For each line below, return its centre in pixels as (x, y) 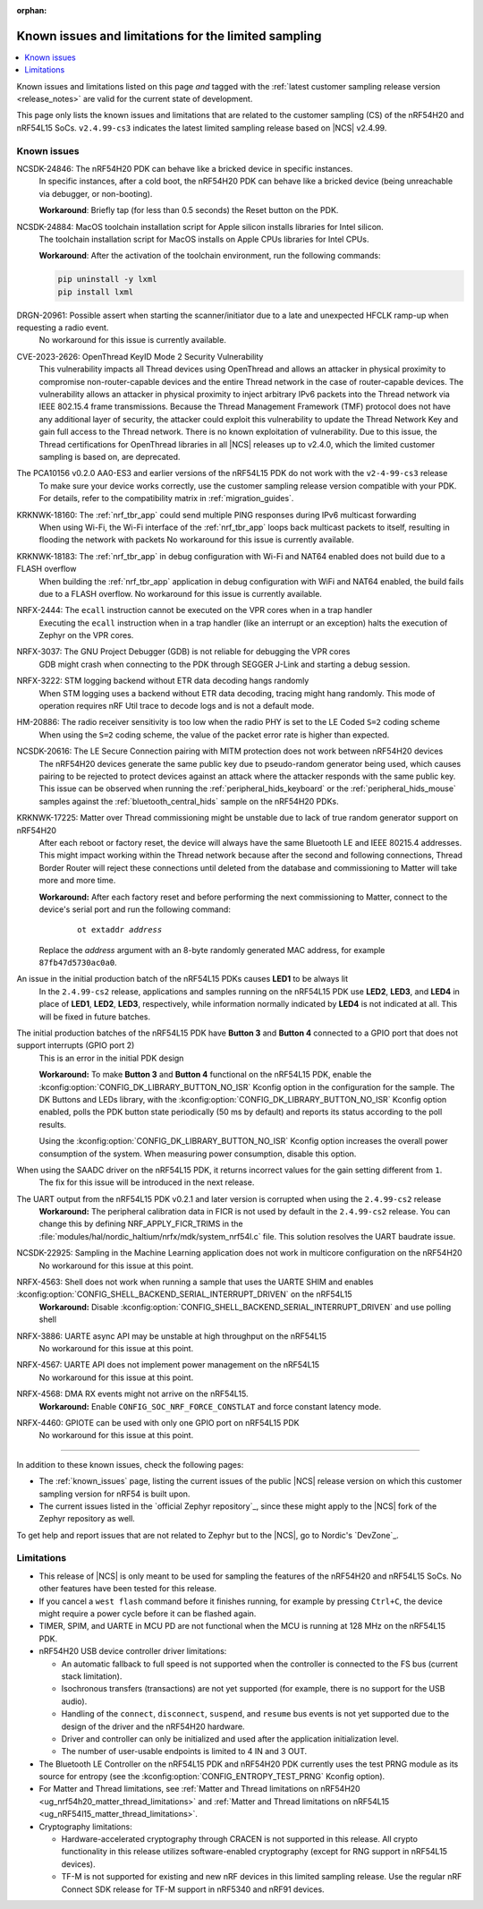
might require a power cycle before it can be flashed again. (148, 1614)
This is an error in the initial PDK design (111, 1058)
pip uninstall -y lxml (107, 279)
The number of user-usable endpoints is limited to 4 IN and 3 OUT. (184, 1751)
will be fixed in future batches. (95, 1017)
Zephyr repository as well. (87, 1519)
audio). (74, 1701)
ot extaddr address (120, 930)
